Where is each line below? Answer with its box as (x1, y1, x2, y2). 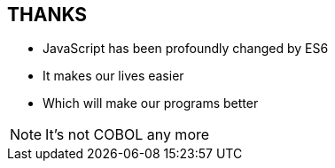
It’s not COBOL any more (45, 126, 210, 144)
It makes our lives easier (43, 68, 184, 84)
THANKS (7, 4, 88, 26)
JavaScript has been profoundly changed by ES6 (43, 41, 329, 57)
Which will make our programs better (43, 95, 259, 111)
